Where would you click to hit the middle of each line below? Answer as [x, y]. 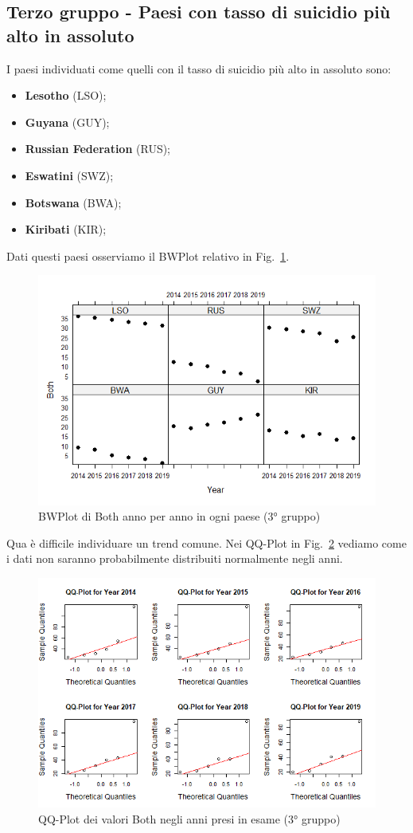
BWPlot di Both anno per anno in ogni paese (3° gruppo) [179, 516]
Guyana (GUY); [67, 122]
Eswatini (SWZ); [69, 175]
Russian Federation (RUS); [98, 149]
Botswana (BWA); [73, 202]
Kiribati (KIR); [66, 229]
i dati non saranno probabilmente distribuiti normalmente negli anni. [175, 558]
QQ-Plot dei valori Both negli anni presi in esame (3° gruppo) [189, 818]
